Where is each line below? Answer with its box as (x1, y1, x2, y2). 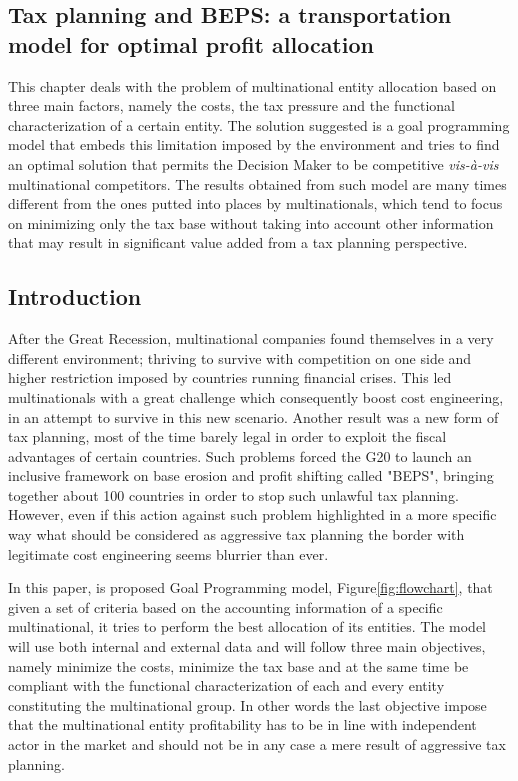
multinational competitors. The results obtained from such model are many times (8, 173, 507, 194)
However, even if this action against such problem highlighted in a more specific (8, 504, 497, 525)
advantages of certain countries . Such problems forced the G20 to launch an (8, 445, 472, 466)
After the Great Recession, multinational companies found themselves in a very (8, 328, 494, 349)
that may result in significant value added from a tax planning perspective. (8, 232, 468, 253)
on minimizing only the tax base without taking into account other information (8, 212, 494, 233)
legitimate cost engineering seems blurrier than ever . (8, 543, 329, 564)
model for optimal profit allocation (8, 28, 374, 59)
